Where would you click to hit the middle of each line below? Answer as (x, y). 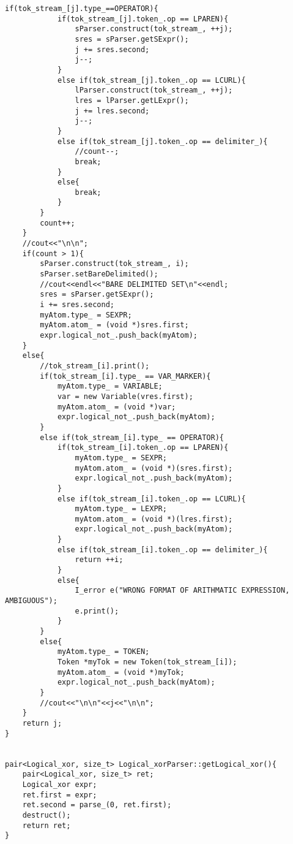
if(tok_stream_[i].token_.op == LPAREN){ (143, 448)
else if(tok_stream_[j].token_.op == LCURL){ (151, 80)
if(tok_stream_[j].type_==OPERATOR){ (82, 9)
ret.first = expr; (60, 795)
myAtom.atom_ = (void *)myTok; (121, 672)
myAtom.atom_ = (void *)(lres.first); (154, 519)
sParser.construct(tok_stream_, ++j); (154, 29)
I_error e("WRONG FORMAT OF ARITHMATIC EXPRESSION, (182, 591)
